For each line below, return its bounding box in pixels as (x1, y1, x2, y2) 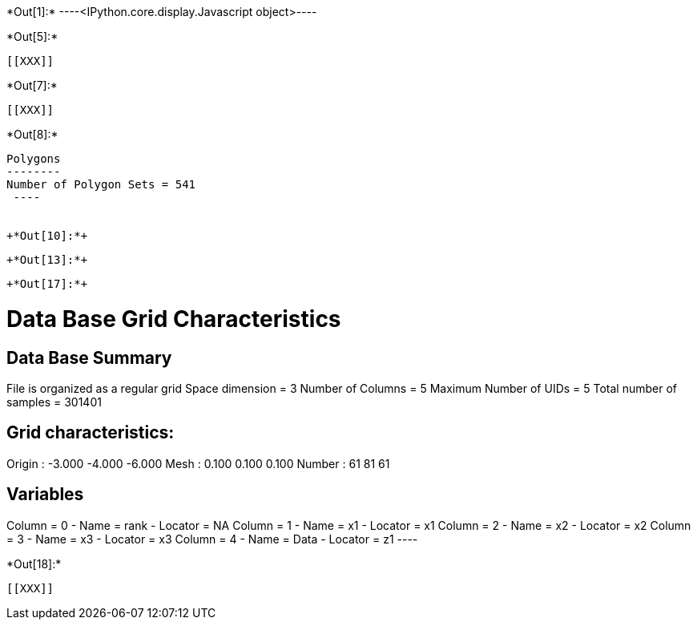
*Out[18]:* (6, 556, 62, 571)
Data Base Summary (6, 347, 172, 368)
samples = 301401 (6, 394, 102, 409)
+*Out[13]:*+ (6, 253, 88, 266)
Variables (6, 484, 84, 505)
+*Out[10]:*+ (6, 229, 88, 242)
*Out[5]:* (6, 30, 58, 43)
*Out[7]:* (6, 79, 58, 92)
